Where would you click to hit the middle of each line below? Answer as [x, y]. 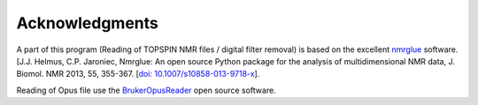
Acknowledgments [88, 23]
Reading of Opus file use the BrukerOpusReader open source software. [146, 90]
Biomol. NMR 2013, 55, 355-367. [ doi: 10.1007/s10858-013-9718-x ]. [138, 74]
